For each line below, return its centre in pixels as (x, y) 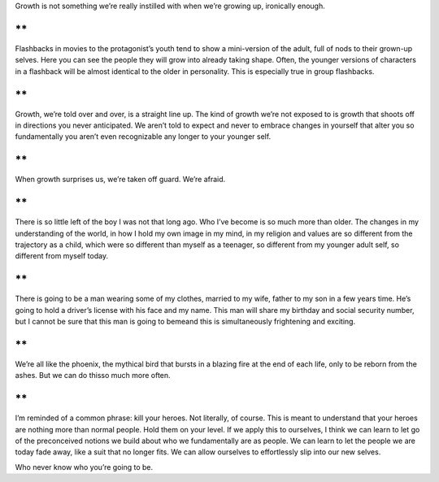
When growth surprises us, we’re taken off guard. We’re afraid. (120, 180)
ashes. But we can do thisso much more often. (93, 376)
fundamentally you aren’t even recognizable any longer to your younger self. (143, 137)
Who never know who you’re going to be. (84, 467)
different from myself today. (62, 256)
